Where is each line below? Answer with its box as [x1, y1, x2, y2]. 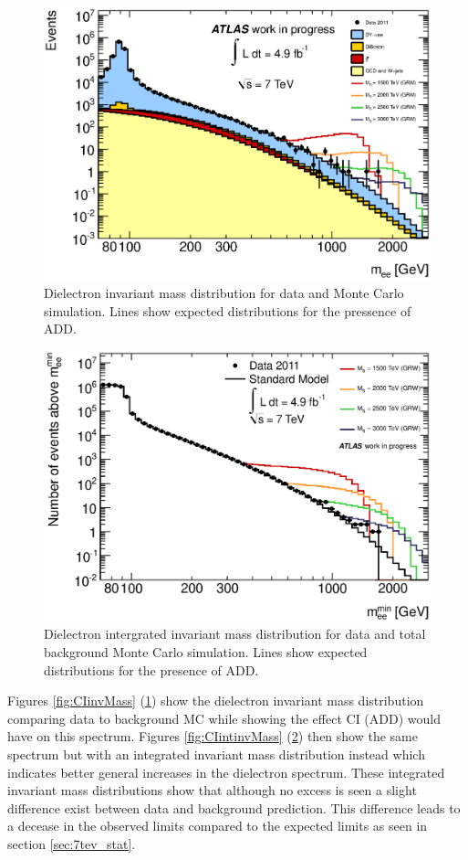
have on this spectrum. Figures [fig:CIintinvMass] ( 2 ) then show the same [7, 727, 418, 746]
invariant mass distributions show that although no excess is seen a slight [7, 780, 417, 800]
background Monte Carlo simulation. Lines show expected [44, 642, 368, 662]
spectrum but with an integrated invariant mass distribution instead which [7, 744, 425, 763]
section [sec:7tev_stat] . [7, 833, 136, 853]
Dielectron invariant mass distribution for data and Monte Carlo [44, 283, 404, 302]
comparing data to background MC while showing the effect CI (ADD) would [7, 708, 441, 727]
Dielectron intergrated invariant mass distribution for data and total [44, 624, 426, 643]
